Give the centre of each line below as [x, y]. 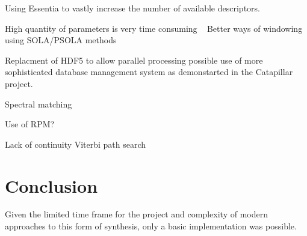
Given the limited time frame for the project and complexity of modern [136, 214]
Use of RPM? [30, 124]
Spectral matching [39, 104]
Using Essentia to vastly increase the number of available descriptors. [132, 8]
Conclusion [51, 185]
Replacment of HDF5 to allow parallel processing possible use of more [134, 60]
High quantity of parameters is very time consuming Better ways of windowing [154, 28]
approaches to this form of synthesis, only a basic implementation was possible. [151, 226]
